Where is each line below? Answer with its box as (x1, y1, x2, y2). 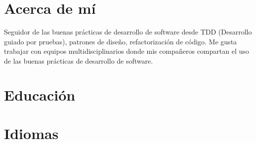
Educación (4, 84, 76, 105)
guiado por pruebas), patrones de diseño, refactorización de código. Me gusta (4, 36, 237, 46)
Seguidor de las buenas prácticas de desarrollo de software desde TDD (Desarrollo (4, 27, 252, 37)
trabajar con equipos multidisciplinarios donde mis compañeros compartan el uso (4, 46, 249, 56)
